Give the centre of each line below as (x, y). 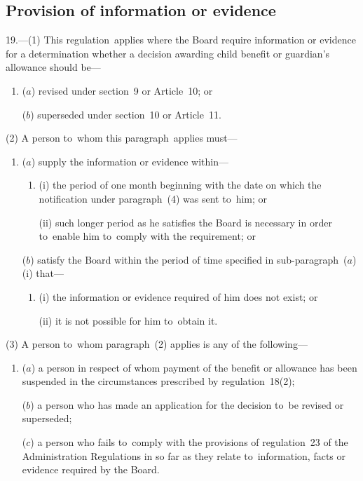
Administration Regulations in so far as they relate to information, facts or (184, 455)
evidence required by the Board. (91, 469)
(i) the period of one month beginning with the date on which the (180, 185)
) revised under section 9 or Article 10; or (122, 90)
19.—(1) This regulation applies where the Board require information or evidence (181, 40)
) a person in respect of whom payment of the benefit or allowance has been (194, 367)
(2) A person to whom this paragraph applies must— (122, 138)
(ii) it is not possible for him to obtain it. (128, 320)
